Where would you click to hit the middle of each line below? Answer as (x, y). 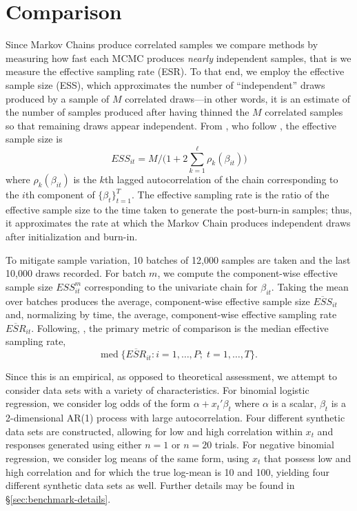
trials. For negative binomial (274, 445)
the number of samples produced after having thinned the (127, 112)
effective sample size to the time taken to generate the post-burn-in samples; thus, (179, 209)
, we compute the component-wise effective (247, 273)
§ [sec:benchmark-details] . (58, 498)
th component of (60, 194)
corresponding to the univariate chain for (171, 286)
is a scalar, (294, 403)
